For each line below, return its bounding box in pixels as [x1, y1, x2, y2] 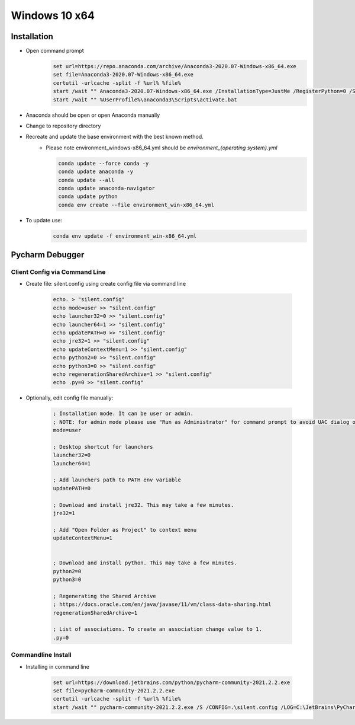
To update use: [25, 216, 62, 223]
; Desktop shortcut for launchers [53, 443, 153, 450]
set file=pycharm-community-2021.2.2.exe [53, 687, 175, 694]
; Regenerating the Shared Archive [53, 593, 156, 599]
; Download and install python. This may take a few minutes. [53, 560, 237, 566]
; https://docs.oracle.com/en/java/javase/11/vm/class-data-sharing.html [53, 601, 272, 608]
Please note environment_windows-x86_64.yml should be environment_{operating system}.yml [46, 144, 277, 151]
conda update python [58, 193, 118, 200]
